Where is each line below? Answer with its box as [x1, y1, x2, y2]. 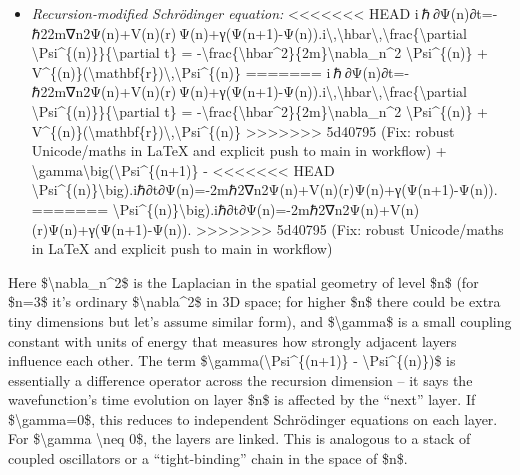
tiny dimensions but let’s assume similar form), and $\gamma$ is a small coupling [8, 310, 512, 331]
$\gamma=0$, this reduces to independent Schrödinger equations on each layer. [8, 408, 498, 429]
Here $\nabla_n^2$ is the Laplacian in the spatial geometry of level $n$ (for [8, 271, 479, 292]
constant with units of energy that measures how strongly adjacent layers [8, 330, 457, 351]
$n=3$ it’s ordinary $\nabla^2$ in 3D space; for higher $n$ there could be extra [8, 291, 501, 312]
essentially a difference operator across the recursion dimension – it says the [8, 369, 473, 390]
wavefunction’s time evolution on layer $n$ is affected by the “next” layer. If [8, 389, 476, 410]
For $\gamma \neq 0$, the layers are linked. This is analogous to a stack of [8, 428, 471, 449]
